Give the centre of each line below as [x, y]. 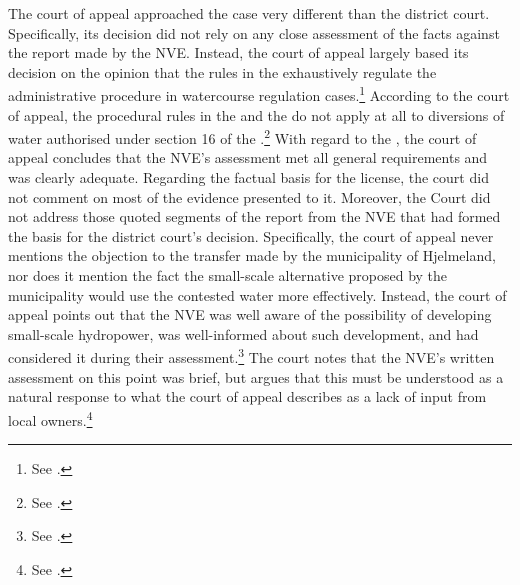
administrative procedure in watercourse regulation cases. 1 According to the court [259, 94]
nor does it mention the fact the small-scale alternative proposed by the [228, 275]
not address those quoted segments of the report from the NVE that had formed [254, 216]
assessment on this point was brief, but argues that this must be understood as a [256, 376]
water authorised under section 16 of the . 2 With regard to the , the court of [242, 136]
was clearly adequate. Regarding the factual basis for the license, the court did [248, 177]
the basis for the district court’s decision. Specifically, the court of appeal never [251, 235]
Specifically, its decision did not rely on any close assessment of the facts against [254, 32]
